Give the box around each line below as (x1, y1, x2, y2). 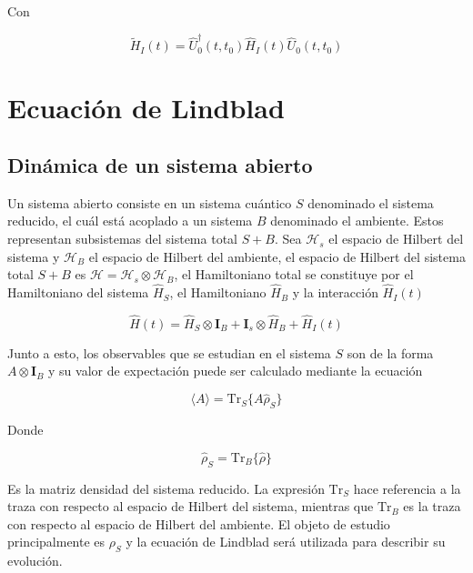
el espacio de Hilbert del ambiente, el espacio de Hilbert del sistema (88, 246, 466, 266)
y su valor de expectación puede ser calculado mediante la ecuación (48, 361, 423, 380)
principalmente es (7, 532, 106, 551)
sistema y (7, 246, 60, 266)
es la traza (403, 497, 461, 516)
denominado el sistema (307, 193, 434, 212)
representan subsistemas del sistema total (7, 229, 237, 248)
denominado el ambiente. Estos (270, 211, 444, 230)
